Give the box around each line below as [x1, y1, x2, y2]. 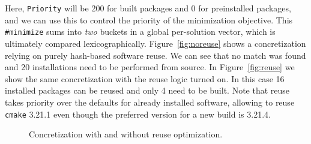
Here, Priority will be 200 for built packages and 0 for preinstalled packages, [5, 2, 291, 14]
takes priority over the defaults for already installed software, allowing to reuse [5, 95, 295, 108]
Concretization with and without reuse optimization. [29, 128, 223, 140]
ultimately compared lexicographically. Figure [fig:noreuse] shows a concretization [5, 37, 306, 49]
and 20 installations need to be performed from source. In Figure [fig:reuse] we [5, 61, 295, 73]
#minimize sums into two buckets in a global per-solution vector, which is [5, 25, 276, 38]
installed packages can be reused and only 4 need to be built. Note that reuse [5, 84, 290, 97]
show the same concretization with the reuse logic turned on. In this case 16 [5, 72, 285, 85]
